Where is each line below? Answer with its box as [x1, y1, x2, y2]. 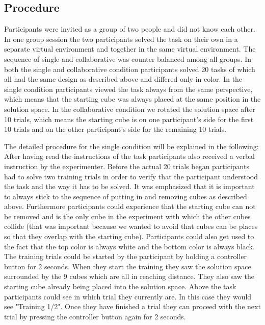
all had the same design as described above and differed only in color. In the [4, 74, 243, 84]
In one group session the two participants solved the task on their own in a [4, 33, 238, 44]
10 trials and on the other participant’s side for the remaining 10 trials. [4, 124, 227, 134]
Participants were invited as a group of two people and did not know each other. [4, 24, 255, 34]
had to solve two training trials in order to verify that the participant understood [4, 171, 258, 181]
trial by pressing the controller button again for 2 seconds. [4, 311, 186, 321]
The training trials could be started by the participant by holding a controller [4, 251, 247, 262]
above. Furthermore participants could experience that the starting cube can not [4, 201, 256, 212]
